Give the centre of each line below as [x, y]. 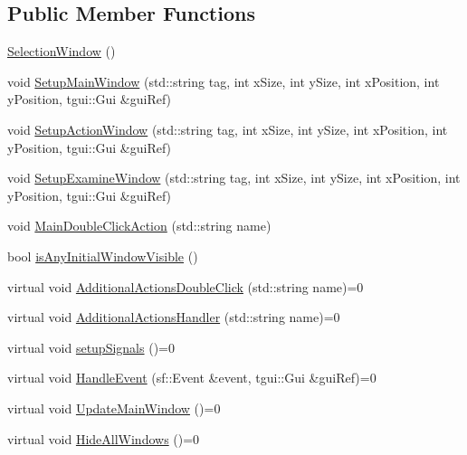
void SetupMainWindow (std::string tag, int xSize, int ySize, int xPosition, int [224, 81]
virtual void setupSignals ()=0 [91, 347]
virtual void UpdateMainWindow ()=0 [114, 408]
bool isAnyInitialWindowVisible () [103, 256]
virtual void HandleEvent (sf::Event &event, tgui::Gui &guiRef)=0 [192, 378]
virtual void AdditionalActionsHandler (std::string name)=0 [174, 317]
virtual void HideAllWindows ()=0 [104, 438]
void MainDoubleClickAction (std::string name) [139, 226]
